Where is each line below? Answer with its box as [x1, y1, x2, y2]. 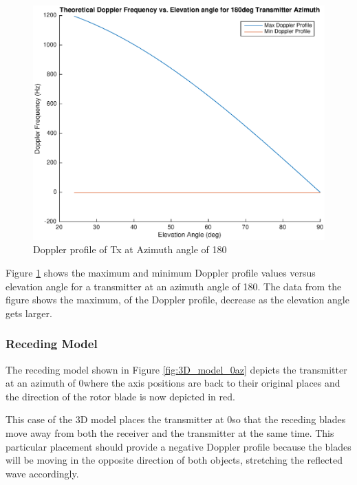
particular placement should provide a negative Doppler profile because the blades [6, 439, 351, 453]
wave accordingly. [6, 466, 79, 480]
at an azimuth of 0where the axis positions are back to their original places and [6, 376, 340, 390]
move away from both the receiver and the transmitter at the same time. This [6, 425, 334, 440]
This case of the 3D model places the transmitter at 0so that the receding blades [6, 412, 346, 427]
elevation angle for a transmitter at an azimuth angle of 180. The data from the [6, 279, 342, 293]
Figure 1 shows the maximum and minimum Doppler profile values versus [6, 265, 316, 279]
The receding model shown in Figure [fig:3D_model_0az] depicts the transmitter [6, 362, 347, 376]
